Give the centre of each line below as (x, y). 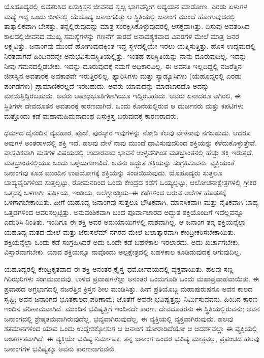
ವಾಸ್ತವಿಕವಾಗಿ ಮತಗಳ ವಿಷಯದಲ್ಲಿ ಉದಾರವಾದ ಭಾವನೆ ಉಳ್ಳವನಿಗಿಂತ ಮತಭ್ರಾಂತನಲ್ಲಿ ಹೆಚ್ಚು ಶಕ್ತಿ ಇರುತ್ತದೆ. (129, 152)
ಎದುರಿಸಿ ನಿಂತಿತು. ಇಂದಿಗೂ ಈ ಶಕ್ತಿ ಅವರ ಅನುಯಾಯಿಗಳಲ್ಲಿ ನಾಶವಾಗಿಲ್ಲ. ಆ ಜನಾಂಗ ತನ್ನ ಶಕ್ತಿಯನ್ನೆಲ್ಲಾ (125, 222)
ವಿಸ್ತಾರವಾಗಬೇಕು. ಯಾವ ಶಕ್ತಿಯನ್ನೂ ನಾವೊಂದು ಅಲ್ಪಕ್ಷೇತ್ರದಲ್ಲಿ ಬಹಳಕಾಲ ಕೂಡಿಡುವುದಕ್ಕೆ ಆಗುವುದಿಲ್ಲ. (123, 252)
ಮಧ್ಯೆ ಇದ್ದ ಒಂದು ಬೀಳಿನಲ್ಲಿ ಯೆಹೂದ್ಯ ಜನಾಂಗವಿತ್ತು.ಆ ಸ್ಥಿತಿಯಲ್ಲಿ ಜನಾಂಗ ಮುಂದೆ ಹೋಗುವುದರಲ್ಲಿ (120, 16)
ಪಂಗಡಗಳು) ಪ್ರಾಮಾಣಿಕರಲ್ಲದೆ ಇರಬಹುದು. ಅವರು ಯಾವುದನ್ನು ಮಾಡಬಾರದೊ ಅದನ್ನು (107, 85)
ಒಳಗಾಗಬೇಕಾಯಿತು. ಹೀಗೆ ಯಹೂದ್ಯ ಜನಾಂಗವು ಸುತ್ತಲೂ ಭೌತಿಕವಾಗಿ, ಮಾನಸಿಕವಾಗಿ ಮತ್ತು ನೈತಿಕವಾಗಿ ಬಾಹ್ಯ (131, 202)
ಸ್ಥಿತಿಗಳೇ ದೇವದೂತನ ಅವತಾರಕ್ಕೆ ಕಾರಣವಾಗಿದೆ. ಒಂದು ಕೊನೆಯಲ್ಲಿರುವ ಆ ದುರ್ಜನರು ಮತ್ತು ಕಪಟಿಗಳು (124, 105)
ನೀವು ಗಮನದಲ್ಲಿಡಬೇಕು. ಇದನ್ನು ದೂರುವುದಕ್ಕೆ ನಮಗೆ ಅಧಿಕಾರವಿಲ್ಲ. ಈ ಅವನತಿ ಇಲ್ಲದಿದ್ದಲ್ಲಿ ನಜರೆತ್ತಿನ (123, 66)
